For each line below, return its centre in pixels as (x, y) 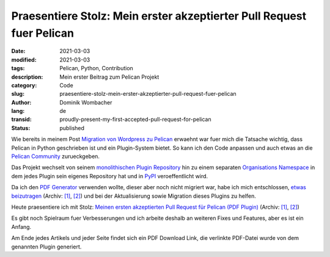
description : (27, 77)
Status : (21, 128)
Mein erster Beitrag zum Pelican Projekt (109, 77)
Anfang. (21, 226)
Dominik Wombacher (86, 102)
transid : (21, 120)
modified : (24, 60)
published (72, 128)
